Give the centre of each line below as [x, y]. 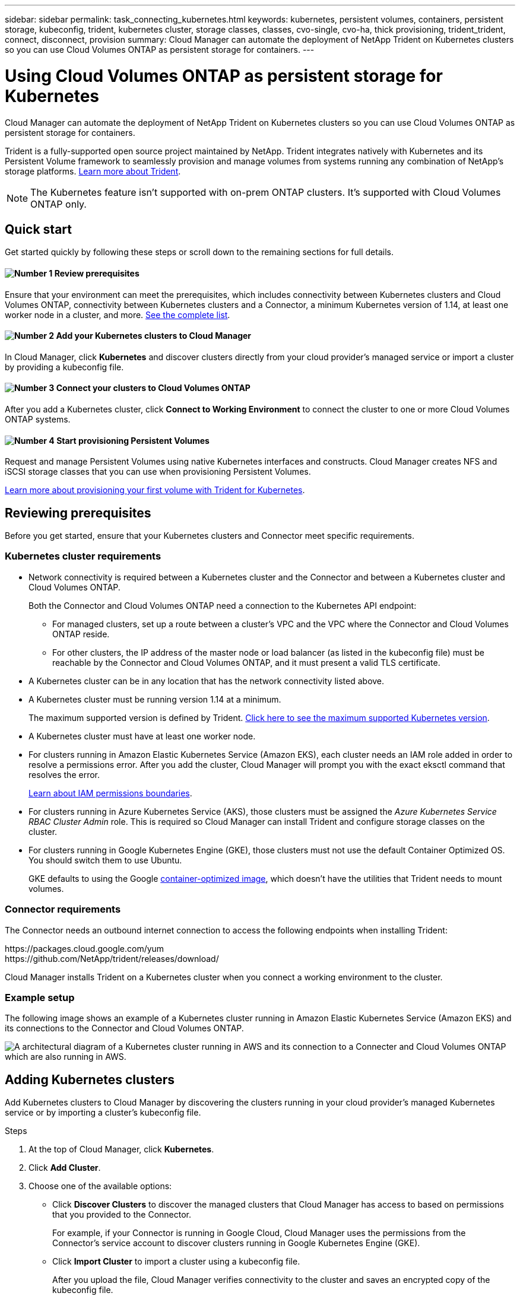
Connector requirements [63, 909]
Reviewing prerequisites [78, 513]
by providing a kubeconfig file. [64, 367]
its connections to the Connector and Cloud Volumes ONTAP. [124, 1028]
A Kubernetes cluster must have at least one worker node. [142, 736]
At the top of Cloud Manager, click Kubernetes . [121, 1149]
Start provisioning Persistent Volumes [133, 440]
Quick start [38, 229]
